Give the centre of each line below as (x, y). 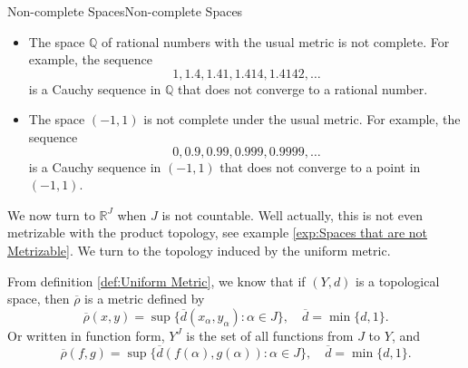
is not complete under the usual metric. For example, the (302, 119)
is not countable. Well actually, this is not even (292, 214)
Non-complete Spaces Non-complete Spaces (125, 11)
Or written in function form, (86, 335)
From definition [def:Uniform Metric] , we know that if (156, 281)
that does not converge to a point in (320, 166)
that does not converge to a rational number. (303, 88)
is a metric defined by (145, 299)
